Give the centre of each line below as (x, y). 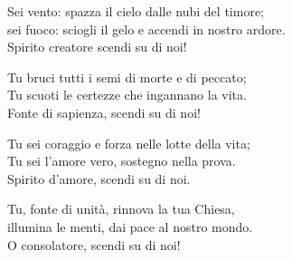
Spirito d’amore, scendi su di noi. (99, 178)
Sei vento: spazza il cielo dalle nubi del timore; (136, 11)
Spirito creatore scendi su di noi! (97, 47)
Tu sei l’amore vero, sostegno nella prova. (122, 161)
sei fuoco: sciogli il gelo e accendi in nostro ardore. (146, 29)
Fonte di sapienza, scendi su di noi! (104, 112)
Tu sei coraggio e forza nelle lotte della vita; (129, 143)
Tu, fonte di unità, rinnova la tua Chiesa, (121, 209)
